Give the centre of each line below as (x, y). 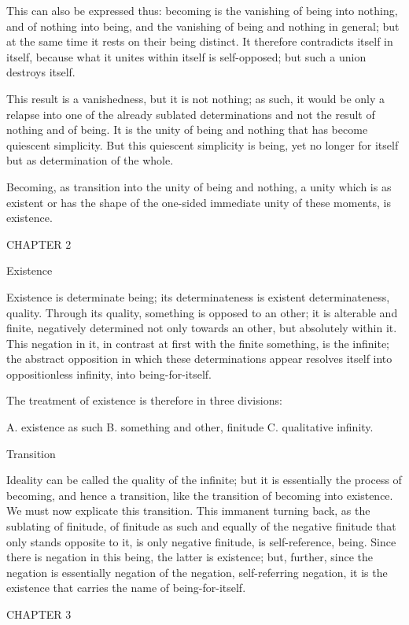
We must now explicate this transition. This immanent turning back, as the (188, 510)
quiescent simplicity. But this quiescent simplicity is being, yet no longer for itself (203, 144)
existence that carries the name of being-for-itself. (126, 588)
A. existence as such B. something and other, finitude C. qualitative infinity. (190, 427)
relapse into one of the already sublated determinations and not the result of (191, 114)
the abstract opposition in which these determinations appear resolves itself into (199, 359)
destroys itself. (41, 72)
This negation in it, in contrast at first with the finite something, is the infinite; (198, 343)
